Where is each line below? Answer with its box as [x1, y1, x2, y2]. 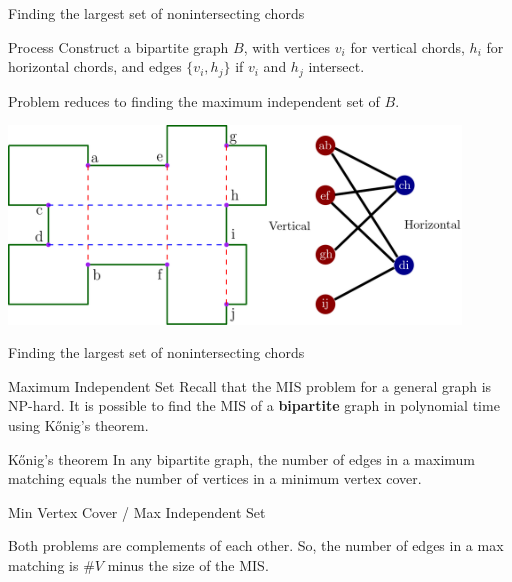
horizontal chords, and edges [8, 56, 182, 77]
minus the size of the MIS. [107, 554, 269, 575]
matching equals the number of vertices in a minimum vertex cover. [8, 468, 422, 489]
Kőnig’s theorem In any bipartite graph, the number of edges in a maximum [8, 448, 475, 469]
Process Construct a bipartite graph [8, 36, 229, 57]
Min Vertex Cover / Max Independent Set [8, 501, 266, 522]
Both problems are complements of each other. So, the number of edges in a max [8, 535, 504, 556]
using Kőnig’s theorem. [8, 414, 149, 435]
